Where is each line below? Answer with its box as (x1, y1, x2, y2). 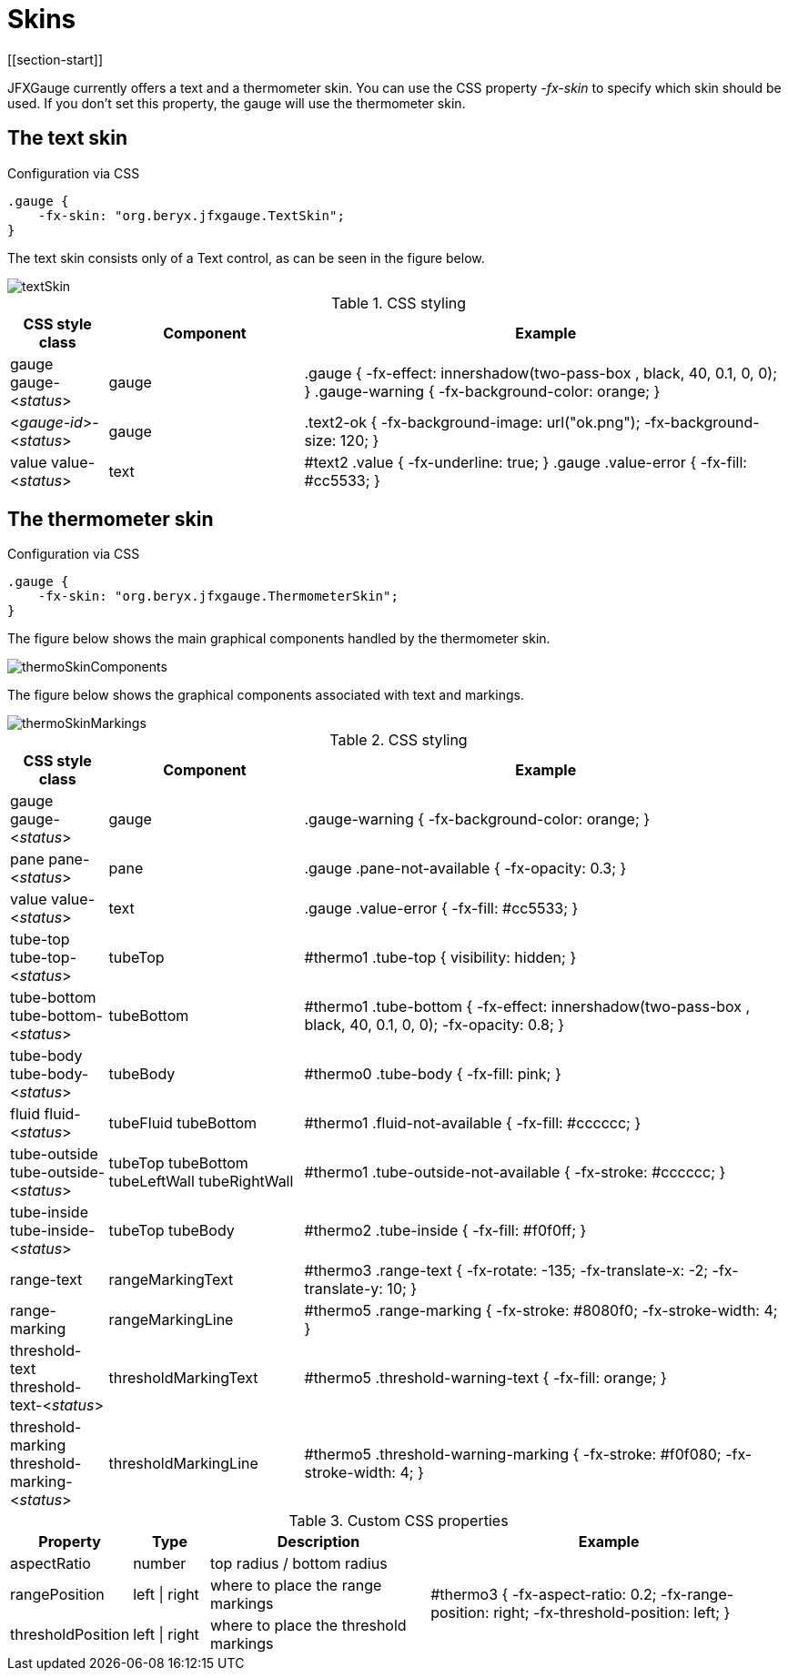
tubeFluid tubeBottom (108, 1114, 258, 1133)
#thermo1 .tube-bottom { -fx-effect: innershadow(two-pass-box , (304, 997, 751, 1016)
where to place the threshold (209, 1616, 407, 1635)
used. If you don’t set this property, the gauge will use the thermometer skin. (7, 95, 466, 111)
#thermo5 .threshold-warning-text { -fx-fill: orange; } (304, 1369, 667, 1388)
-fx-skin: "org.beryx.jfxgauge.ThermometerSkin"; (37, 589, 399, 604)
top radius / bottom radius (209, 1554, 388, 1573)
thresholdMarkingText (108, 1369, 258, 1388)
